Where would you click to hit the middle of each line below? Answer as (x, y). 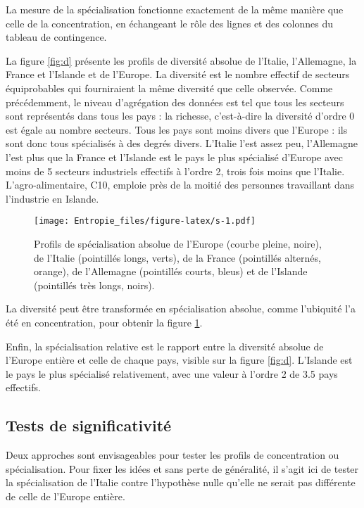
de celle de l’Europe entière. (65, 496)
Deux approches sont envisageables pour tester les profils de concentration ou (172, 455)
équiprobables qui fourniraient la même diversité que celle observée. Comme (169, 88)
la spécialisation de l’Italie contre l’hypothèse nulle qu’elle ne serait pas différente (181, 482)
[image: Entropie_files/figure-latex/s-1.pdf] (145, 221)
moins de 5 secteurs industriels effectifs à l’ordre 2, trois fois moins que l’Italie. (175, 171)
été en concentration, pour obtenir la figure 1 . (104, 322)
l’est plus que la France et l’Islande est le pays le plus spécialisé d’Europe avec (174, 157)
